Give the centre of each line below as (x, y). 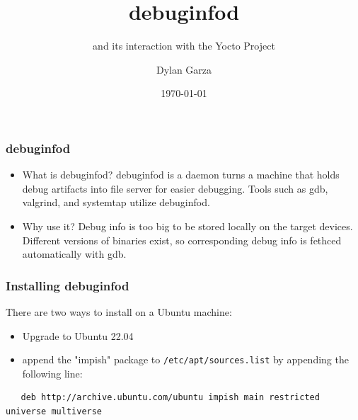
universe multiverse (54, 412)
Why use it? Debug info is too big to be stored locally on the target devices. (187, 226)
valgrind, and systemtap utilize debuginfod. (116, 202)
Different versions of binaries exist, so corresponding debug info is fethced (182, 240)
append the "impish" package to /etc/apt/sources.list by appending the (185, 359)
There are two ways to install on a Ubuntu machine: (119, 311)
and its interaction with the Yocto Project (184, 46)
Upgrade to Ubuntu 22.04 (78, 335)
